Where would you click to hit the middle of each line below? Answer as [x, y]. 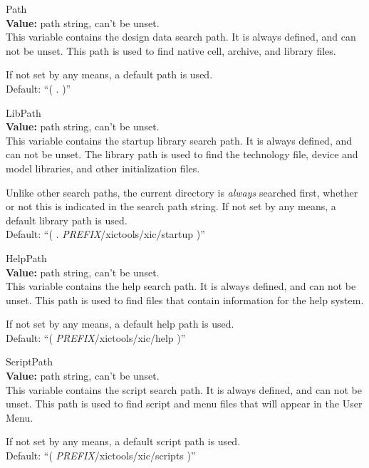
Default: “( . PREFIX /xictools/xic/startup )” [105, 234]
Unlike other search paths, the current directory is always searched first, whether [182, 192]
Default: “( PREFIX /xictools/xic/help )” [96, 337]
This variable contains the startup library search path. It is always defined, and [179, 140]
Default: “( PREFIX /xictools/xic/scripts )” [101, 456]
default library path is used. [67, 220]
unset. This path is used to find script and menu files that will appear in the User [184, 404]
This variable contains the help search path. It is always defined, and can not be [181, 286]
